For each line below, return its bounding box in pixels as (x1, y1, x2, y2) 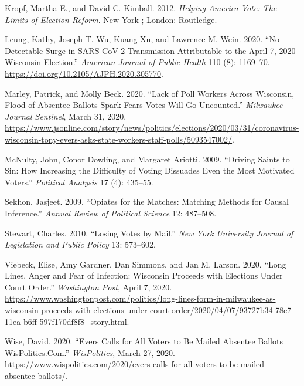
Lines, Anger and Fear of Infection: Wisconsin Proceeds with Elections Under (5, 269, 283, 282)
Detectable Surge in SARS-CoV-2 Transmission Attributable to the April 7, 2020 (5, 44, 296, 56)
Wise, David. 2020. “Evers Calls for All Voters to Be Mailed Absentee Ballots (5, 335, 283, 347)
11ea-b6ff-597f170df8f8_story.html (5, 315, 127, 327)
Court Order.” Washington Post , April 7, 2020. (5, 280, 172, 293)
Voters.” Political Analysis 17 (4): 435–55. (5, 175, 153, 188)
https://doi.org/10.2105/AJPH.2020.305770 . (5, 67, 163, 79)
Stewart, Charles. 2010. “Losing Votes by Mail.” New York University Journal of (5, 226, 293, 239)
